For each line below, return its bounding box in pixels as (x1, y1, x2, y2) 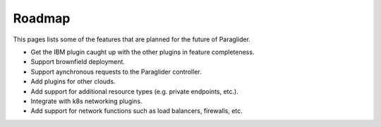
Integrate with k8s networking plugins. (30, 97, 143, 105)
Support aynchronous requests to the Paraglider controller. (30, 67, 202, 76)
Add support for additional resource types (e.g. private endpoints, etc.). (30, 87, 239, 95)
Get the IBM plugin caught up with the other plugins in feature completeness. (30, 48, 255, 56)
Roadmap (13, 11, 71, 26)
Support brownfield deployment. (30, 58, 125, 66)
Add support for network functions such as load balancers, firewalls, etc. (30, 107, 243, 115)
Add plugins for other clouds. (30, 77, 116, 86)
